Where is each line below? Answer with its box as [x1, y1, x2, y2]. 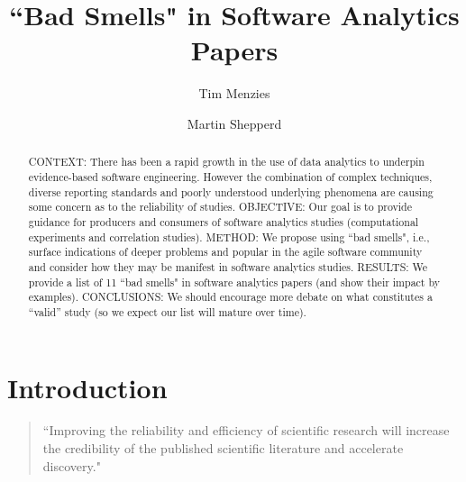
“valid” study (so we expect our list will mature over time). [28, 304, 306, 319]
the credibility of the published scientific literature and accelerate [42, 439, 404, 458]
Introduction [7, 368, 168, 405]
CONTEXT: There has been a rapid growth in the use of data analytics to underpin [28, 154, 425, 169]
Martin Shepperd [187, 114, 282, 132]
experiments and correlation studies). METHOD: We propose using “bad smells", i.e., [28, 229, 430, 244]
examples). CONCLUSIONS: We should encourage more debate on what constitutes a [28, 289, 433, 305]
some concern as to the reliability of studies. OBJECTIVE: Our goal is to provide [28, 199, 413, 214]
